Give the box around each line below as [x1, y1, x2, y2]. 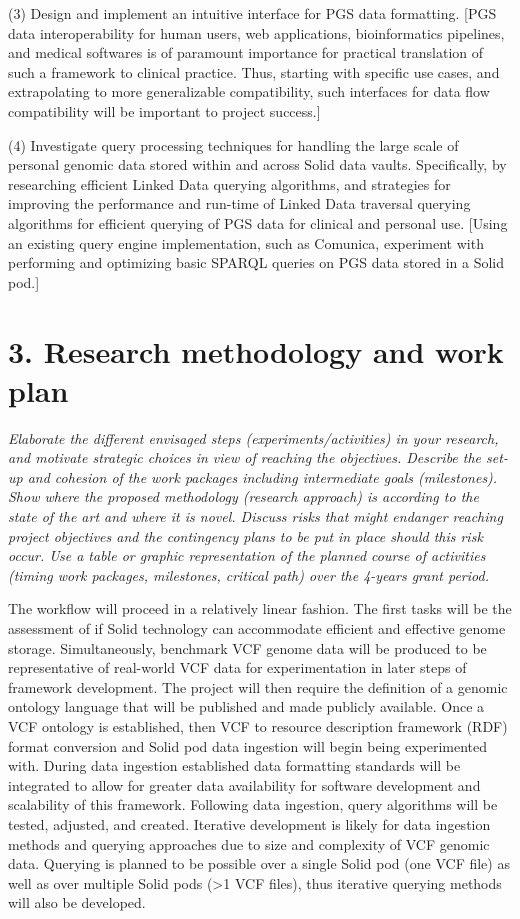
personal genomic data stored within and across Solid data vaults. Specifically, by [8, 154, 507, 175]
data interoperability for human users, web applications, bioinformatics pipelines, [8, 22, 505, 43]
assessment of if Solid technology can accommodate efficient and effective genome [8, 617, 506, 638]
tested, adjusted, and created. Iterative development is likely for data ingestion [8, 813, 491, 834]
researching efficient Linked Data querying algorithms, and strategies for [8, 173, 451, 194]
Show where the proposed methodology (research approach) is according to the [8, 486, 479, 507]
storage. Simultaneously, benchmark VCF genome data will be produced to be [8, 637, 487, 658]
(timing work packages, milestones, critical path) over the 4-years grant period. [8, 564, 489, 585]
